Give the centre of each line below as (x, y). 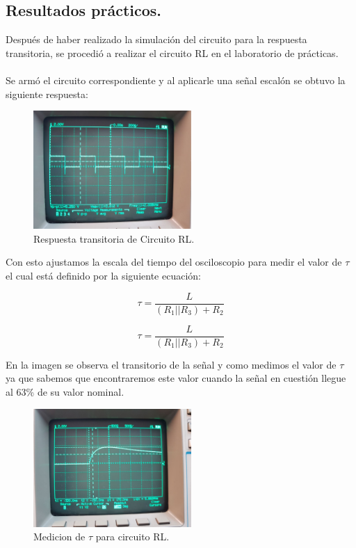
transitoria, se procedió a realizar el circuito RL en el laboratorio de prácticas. (172, 53)
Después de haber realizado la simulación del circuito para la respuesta (156, 39)
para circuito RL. (132, 537)
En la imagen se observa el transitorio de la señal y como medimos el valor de (171, 364)
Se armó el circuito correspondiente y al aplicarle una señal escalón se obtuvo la (176, 80)
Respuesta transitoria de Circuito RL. (114, 238)
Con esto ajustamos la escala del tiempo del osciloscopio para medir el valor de (174, 262)
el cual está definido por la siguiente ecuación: (103, 276)
